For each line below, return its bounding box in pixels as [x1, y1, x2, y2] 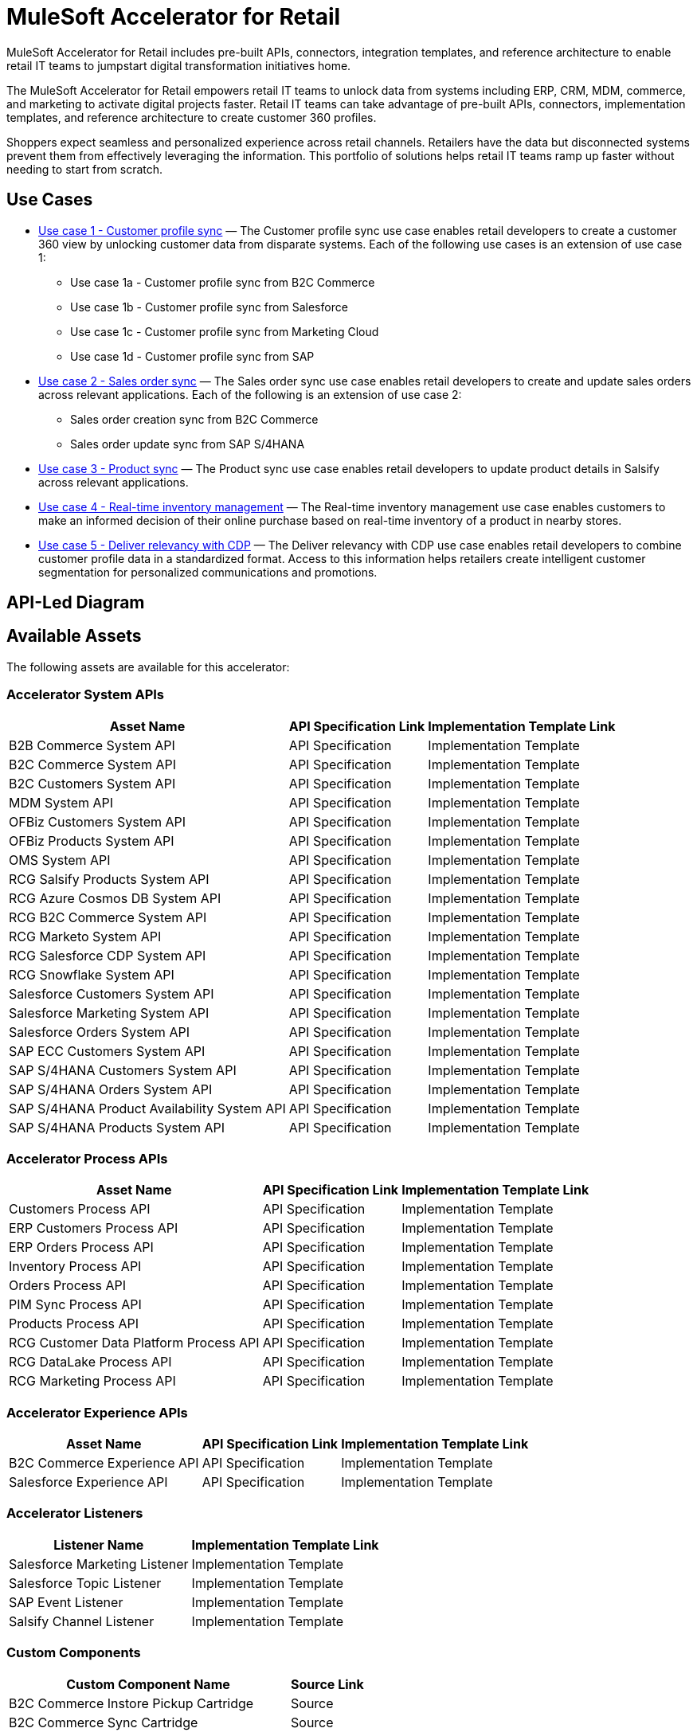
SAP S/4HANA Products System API [9, 1119, 225, 1136]
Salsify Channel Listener [9, 1613, 155, 1629]
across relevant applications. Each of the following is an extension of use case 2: [38, 387, 462, 401]
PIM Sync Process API [9, 1296, 142, 1313]
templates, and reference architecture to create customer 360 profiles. [6, 110, 377, 124]
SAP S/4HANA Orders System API [9, 1081, 213, 1097]
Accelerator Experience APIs [6, 1404, 188, 1421]
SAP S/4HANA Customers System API [9, 1062, 237, 1078]
